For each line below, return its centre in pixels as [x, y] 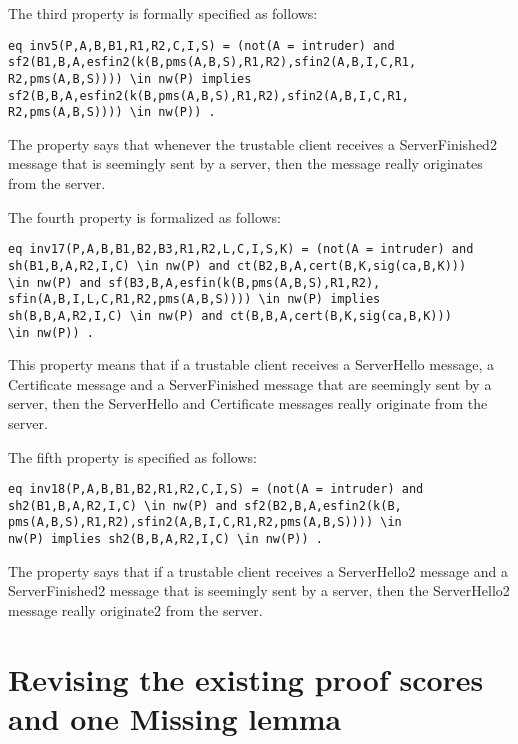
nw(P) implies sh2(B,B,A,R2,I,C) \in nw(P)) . [165, 539]
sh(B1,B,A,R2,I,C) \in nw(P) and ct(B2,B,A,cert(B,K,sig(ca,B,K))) [237, 265]
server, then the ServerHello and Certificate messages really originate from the [248, 403]
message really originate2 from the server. [135, 609]
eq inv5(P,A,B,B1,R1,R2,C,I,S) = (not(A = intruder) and [201, 45]
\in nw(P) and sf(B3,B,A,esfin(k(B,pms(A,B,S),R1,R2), [194, 282]
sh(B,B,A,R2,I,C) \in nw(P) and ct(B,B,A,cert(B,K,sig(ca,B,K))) [230, 315]
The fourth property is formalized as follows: [145, 216]
